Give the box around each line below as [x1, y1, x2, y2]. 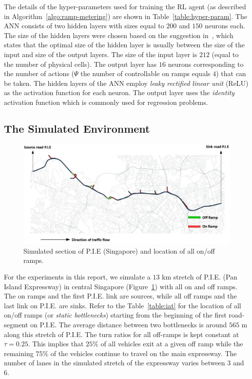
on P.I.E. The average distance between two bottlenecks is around [30, 319, 227, 330]
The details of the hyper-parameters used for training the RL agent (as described [4, 1, 246, 11]
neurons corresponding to [168, 59, 244, 69]
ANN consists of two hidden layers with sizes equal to [4, 20, 164, 31]
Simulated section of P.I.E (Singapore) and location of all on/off [23, 245, 215, 256]
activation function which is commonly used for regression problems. [4, 97, 208, 107]
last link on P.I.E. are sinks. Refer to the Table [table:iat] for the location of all [4, 300, 241, 310]
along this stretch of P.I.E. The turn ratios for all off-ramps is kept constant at [4, 329, 239, 339]
